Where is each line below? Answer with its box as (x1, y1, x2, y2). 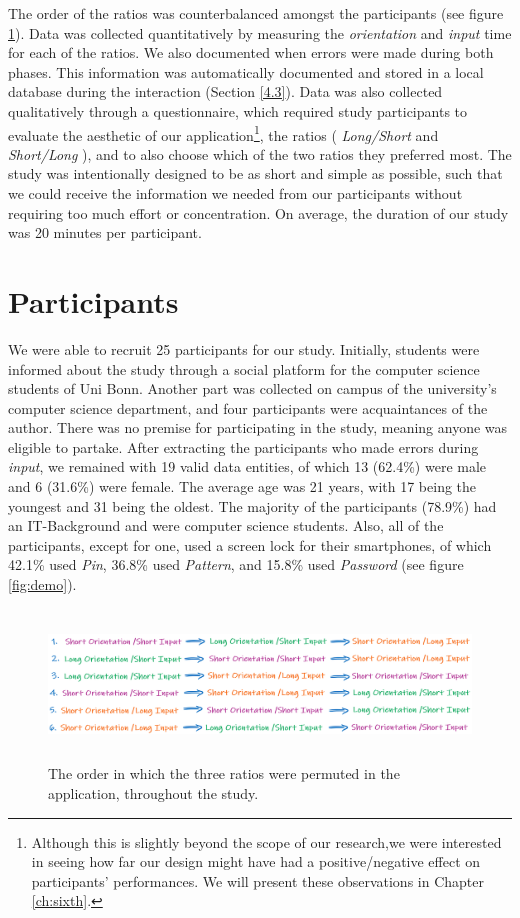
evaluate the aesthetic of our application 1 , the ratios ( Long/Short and (8, 121, 439, 145)
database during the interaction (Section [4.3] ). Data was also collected (8, 81, 443, 102)
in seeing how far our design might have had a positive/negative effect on (31, 851, 481, 872)
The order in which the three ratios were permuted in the (48, 763, 400, 784)
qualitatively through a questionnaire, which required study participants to (8, 100, 468, 121)
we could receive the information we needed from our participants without (8, 183, 463, 203)
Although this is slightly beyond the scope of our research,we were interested (31, 831, 502, 852)
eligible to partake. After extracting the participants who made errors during (8, 436, 479, 457)
